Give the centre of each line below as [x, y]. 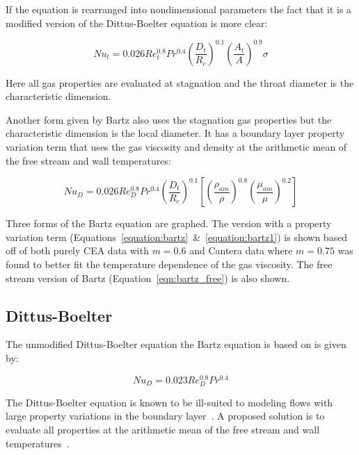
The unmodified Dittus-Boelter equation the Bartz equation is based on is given [176, 344]
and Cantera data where [241, 250]
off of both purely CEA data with [77, 250]
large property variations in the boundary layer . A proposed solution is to [165, 416]
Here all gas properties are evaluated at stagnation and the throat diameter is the [180, 82]
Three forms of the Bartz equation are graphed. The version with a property [169, 223]
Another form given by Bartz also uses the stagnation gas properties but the [169, 119]
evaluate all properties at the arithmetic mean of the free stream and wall [163, 430]
